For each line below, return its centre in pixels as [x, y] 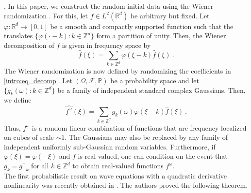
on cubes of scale [29, 137]
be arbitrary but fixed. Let [170, 15]
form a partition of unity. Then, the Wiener [161, 36]
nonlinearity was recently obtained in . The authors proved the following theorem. [126, 185]
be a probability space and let [155, 81]
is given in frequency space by [106, 45]
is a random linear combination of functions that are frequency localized [139, 127]
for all [40, 166]
